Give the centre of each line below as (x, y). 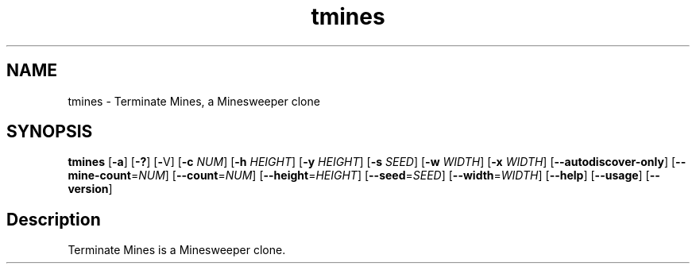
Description (54, 219)
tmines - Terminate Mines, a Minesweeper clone (194, 101)
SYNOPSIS (50, 132)
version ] (90, 189)
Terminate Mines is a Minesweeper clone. (177, 250)
